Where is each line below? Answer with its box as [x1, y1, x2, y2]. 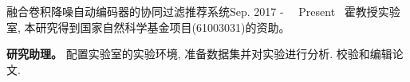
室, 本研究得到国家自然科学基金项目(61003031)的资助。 [6, 18, 290, 35]
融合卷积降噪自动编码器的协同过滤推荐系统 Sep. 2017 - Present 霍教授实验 [6, 3, 400, 19]
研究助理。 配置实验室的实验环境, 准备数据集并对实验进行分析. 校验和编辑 [6, 45, 392, 62]
